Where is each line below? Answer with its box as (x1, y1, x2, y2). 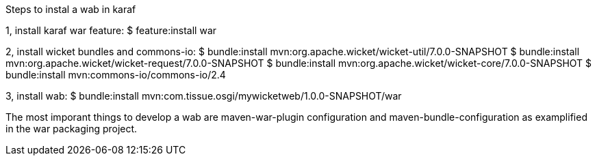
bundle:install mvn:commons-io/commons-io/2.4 (5, 69, 226, 80)
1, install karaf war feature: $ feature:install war (5, 25, 217, 36)
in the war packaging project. (5, 123, 138, 134)
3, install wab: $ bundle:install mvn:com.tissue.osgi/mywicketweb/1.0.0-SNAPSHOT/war (5, 90, 402, 102)
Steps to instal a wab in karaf (5, 3, 136, 15)
